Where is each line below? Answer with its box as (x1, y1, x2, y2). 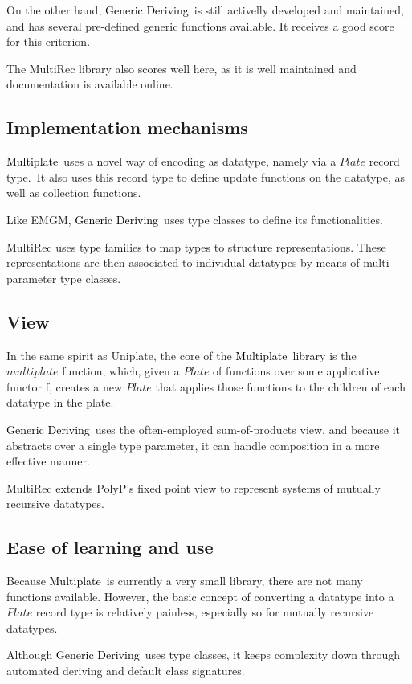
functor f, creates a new (6, 378, 123, 395)
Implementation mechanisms (6, 115, 248, 140)
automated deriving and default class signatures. (6, 662, 245, 679)
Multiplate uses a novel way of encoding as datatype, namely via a (6, 153, 337, 170)
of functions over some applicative (213, 362, 380, 379)
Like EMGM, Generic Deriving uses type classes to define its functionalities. (6, 211, 383, 227)
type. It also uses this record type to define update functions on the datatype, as (6, 168, 405, 185)
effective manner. (6, 453, 90, 469)
